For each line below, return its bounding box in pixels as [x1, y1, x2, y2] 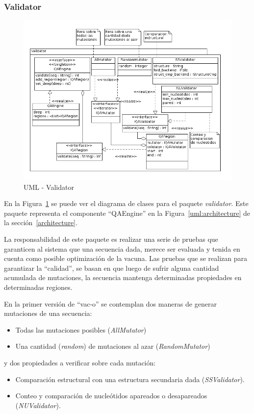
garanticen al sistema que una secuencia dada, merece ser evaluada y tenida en [4, 243, 240, 254]
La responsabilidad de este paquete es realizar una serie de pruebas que [4, 233, 218, 244]
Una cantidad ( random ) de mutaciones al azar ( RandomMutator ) [15, 341, 210, 351]
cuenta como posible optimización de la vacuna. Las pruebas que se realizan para [4, 253, 248, 263]
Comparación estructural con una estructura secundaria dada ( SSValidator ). [15, 374, 245, 384]
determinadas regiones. [4, 282, 73, 292]
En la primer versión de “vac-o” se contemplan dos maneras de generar [4, 298, 217, 309]
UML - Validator [24, 181, 74, 192]
